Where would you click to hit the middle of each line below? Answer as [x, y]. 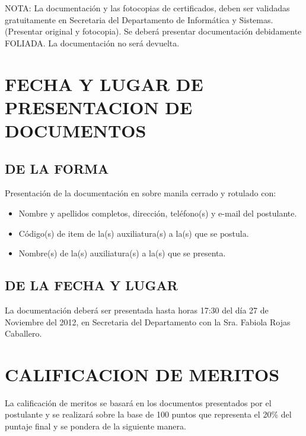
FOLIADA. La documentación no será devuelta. [92, 43]
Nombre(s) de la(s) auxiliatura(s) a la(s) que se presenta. [122, 253]
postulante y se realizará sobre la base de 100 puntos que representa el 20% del [148, 414]
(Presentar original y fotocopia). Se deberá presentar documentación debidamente [153, 31]
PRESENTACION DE [99, 107]
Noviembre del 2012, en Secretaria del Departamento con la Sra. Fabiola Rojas [148, 321]
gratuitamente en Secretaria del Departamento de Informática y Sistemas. [139, 19]
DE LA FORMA [57, 168]
